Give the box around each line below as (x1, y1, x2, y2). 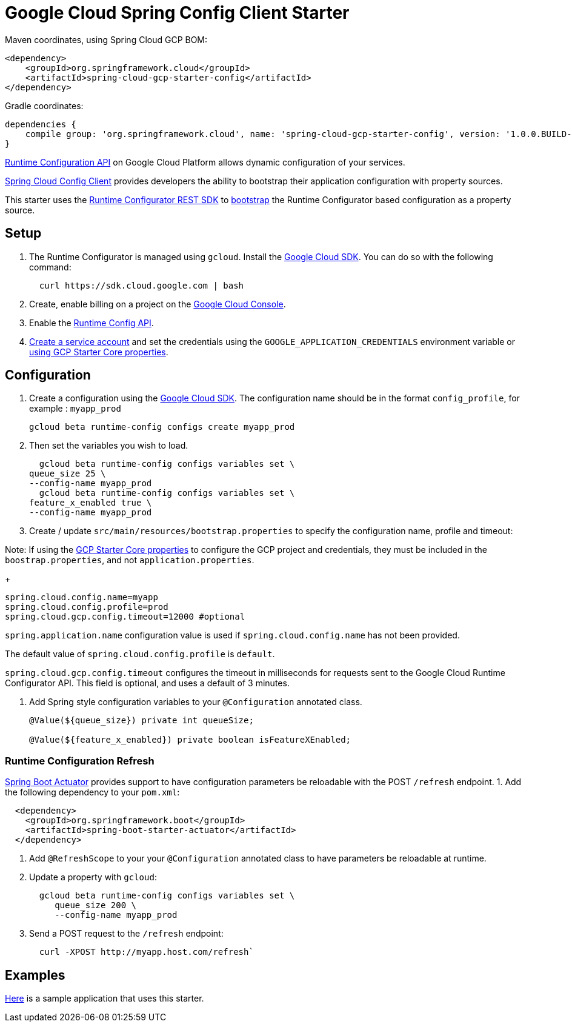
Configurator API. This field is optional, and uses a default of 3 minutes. (5, 678, 290, 689)
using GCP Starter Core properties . (29, 346, 168, 357)
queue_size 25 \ (29, 469, 106, 479)
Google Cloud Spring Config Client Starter (5, 2, 350, 23)
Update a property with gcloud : (29, 872, 157, 883)
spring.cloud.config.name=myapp (5, 592, 158, 603)
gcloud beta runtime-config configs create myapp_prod (29, 422, 295, 432)
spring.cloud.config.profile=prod (5, 602, 168, 612)
